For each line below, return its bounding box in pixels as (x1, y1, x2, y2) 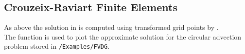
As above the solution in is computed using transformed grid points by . (4, 22, 219, 32)
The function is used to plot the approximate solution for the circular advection (4, 31, 242, 41)
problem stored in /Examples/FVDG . (4, 41, 110, 51)
